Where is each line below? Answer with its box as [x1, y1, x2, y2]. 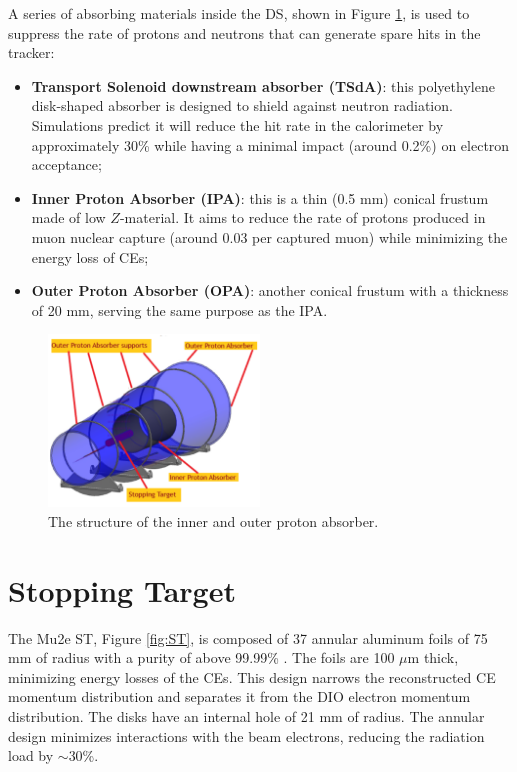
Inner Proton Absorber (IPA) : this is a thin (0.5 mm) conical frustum [31, 187, 489, 208]
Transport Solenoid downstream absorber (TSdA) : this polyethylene [31, 75, 495, 96]
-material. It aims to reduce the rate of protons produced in [119, 207, 486, 228]
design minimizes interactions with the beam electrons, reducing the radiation [8, 725, 485, 746]
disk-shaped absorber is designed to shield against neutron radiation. [31, 95, 453, 116]
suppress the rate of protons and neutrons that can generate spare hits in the [8, 22, 481, 43]
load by [8, 745, 54, 766]
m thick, [407, 647, 459, 668]
